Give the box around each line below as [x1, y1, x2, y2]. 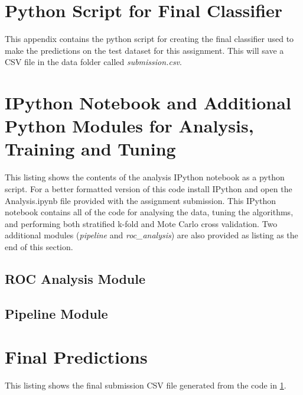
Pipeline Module [5, 304, 108, 322]
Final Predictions [5, 345, 148, 369]
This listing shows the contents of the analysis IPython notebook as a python [5, 171, 285, 183]
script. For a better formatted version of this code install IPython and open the [5, 183, 292, 195]
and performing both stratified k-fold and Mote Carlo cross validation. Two [5, 217, 278, 229]
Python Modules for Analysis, [5, 114, 254, 138]
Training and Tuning [5, 137, 176, 161]
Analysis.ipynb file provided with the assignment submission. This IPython [5, 194, 276, 206]
